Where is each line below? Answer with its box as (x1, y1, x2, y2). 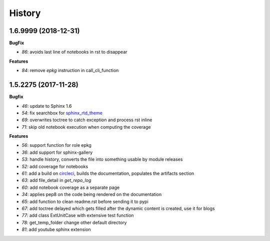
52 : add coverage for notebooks (21, 163, 88, 169)
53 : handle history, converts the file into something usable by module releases (21, 156, 183, 162)
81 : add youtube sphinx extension (21, 226, 91, 232)
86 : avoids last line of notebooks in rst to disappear (21, 49, 127, 55)
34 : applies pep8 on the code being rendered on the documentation (21, 191, 162, 197)
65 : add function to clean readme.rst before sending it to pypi (21, 198, 148, 204)
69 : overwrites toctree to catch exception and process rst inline (21, 117, 152, 123)
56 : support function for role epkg (21, 142, 92, 148)
